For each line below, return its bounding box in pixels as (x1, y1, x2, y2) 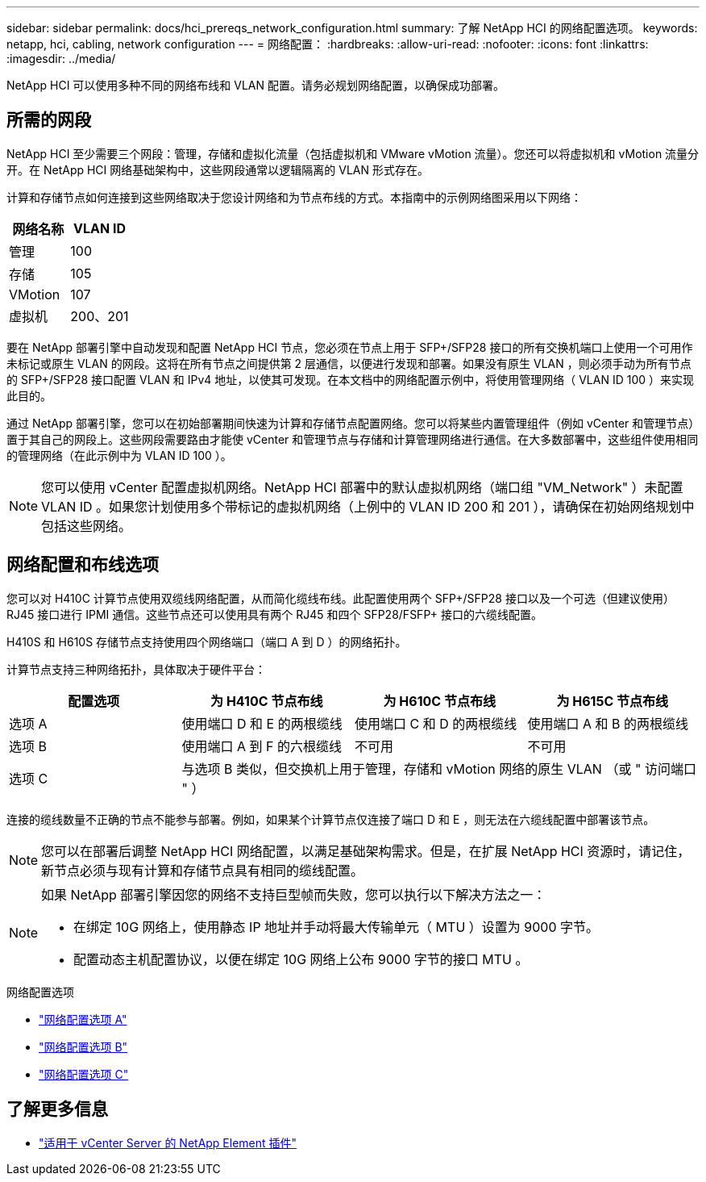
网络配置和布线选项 (6, 554, 159, 575)
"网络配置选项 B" (39, 1039, 128, 1054)
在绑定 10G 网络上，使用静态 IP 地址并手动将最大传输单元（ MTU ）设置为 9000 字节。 (73, 918, 600, 935)
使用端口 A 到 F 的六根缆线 (181, 737, 342, 754)
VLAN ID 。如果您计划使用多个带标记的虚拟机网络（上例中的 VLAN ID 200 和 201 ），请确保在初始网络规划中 (41, 498, 695, 515)
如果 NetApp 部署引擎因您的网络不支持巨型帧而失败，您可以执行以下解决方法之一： (41, 886, 546, 903)
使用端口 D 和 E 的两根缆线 (181, 715, 343, 732)
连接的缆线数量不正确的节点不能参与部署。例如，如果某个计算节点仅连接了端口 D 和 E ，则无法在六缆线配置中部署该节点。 (6, 812, 655, 826)
